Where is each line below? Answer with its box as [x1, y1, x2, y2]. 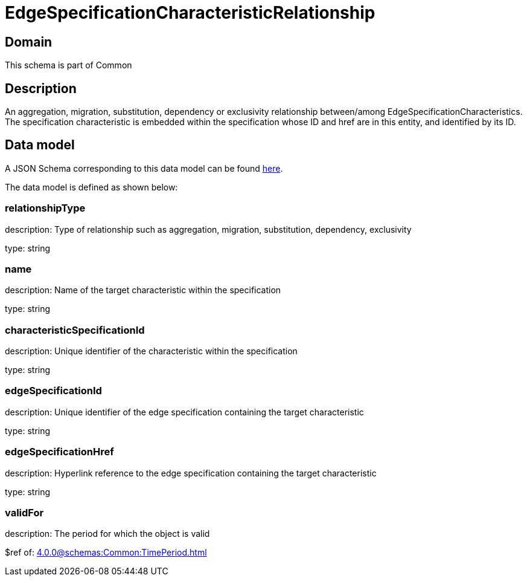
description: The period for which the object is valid [5, 528, 210, 539]
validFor [5, 506, 44, 519]
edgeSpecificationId [5, 385, 102, 397]
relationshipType [5, 202, 86, 215]
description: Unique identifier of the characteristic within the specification [5, 346, 298, 357]
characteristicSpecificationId [5, 323, 145, 336]
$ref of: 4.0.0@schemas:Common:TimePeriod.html [5, 547, 207, 558]
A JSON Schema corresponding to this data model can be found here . [5, 163, 283, 174]
